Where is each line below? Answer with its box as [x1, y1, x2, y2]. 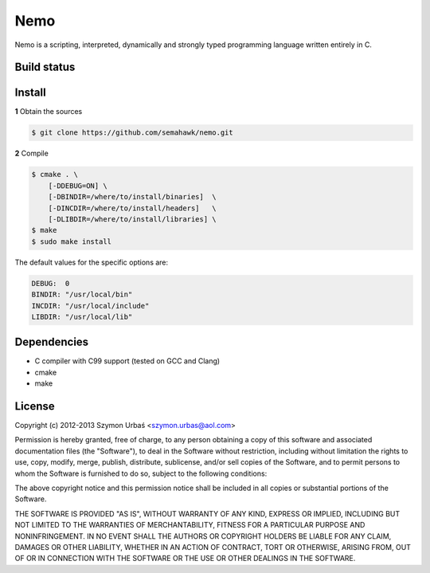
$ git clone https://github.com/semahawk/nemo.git [31, 128, 234, 137]
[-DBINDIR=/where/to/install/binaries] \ [48, 192, 217, 202]
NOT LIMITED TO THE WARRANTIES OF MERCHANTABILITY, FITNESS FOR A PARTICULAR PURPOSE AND [14, 520, 365, 530]
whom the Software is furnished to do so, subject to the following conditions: [14, 469, 268, 478]
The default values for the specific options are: [14, 257, 169, 267]
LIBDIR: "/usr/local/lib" [31, 312, 133, 321]
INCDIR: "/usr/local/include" [31, 301, 150, 310]
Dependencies [14, 336, 89, 349]
